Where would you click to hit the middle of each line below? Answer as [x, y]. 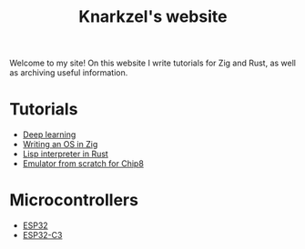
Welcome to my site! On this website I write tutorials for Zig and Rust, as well [153, 63]
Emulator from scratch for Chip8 [83, 164]
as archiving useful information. [69, 73]
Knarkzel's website [153, 17]
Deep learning [49, 134]
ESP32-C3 [42, 235]
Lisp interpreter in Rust [66, 154]
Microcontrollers [74, 200]
